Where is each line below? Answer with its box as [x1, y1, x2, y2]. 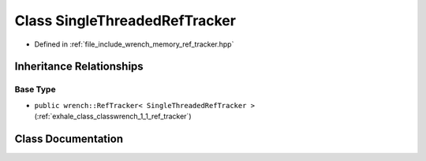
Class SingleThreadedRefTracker [14, 12, 237, 29]
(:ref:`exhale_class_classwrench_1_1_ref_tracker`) [34, 111, 192, 122]
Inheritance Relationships [14, 60, 144, 73]
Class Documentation [14, 132, 124, 145]
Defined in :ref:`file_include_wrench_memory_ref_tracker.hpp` [34, 39, 234, 49]
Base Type [14, 84, 56, 95]
